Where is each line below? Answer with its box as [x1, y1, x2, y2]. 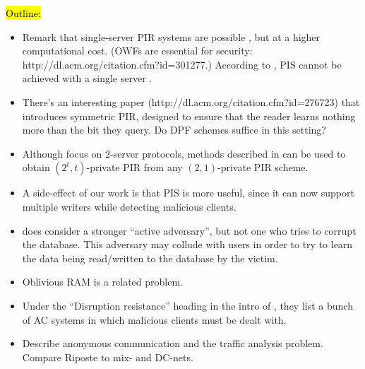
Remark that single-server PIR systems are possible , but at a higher [22, 29, 321, 44]
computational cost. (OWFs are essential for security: [22, 43, 253, 58]
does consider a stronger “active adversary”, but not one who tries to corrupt [22, 223, 357, 238]
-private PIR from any [86, 160, 183, 175]
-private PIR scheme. [217, 160, 309, 175]
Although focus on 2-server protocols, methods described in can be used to [22, 146, 346, 160]
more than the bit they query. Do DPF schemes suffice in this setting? [22, 122, 326, 137]
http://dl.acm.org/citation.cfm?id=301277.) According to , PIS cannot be [22, 57, 342, 71]
